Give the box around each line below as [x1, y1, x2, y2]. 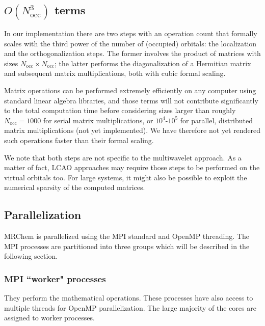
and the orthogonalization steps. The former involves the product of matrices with [4, 48, 261, 59]
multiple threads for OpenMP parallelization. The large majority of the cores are [4, 302, 256, 313]
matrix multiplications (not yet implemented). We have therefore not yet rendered [4, 125, 261, 135]
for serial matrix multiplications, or [43, 115, 153, 125]
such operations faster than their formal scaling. [4, 135, 154, 145]
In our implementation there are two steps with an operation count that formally [4, 28, 257, 39]
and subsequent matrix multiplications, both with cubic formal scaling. [4, 68, 226, 78]
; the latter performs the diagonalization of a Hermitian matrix [54, 58, 251, 68]
